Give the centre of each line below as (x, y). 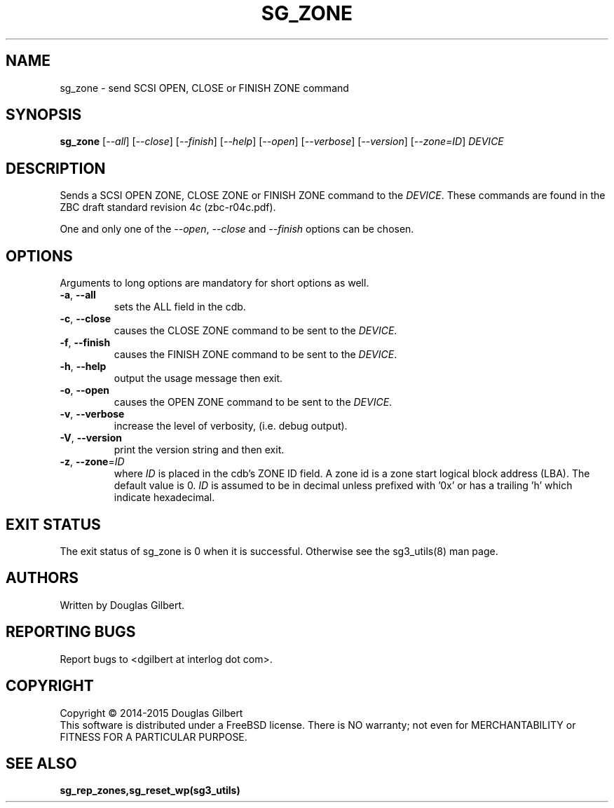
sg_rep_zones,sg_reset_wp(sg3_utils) (150, 790)
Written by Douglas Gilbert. (122, 605)
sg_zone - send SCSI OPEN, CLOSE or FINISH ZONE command (204, 88)
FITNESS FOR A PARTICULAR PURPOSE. (153, 737)
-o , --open (85, 390)
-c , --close (86, 319)
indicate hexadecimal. (164, 498)
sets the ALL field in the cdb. (180, 307)
